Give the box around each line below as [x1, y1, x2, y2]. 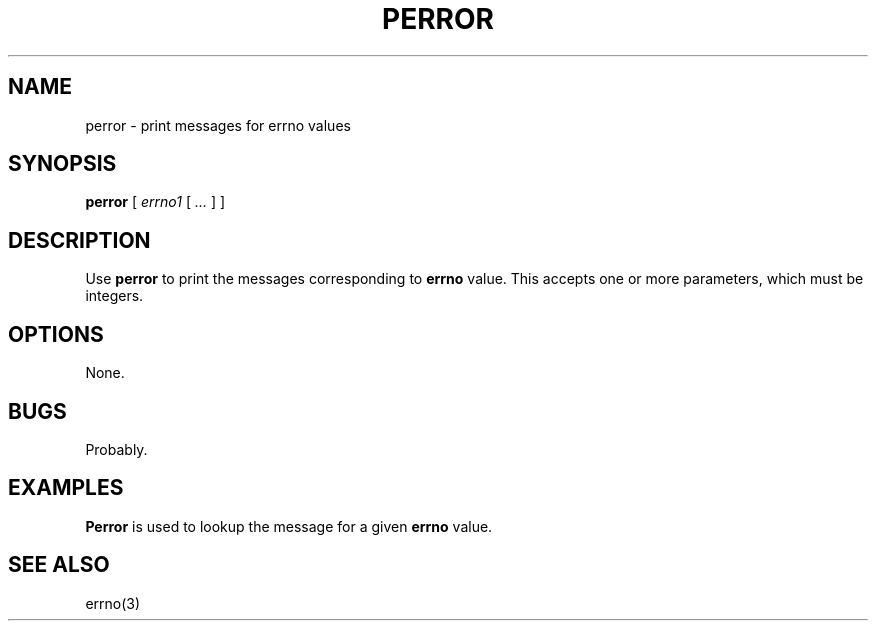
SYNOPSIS [8, 151, 117, 177]
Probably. [85, 440, 148, 458]
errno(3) [85, 594, 141, 612]
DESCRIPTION [8, 227, 151, 253]
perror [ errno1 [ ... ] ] [85, 193, 226, 211]
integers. [85, 287, 144, 305]
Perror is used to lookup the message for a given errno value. [85, 517, 493, 535]
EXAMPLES [8, 475, 124, 501]
